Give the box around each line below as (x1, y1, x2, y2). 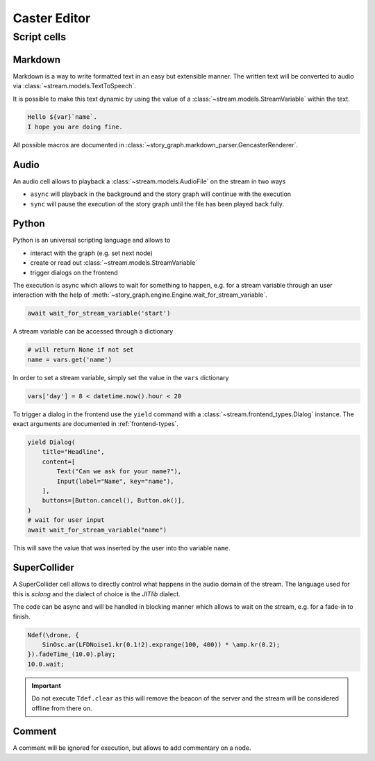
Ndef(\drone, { (27, 631, 79, 639)
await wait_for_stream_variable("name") (27, 525, 167, 534)
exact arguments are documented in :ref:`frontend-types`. (12, 420, 178, 428)
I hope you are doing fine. (27, 122, 123, 131)
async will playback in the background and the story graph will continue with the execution (30, 190, 292, 198)
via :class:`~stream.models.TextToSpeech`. (12, 82, 136, 90)
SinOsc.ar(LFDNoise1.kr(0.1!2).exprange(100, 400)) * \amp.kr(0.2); (42, 641, 281, 649)
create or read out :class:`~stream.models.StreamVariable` (30, 259, 198, 267)
